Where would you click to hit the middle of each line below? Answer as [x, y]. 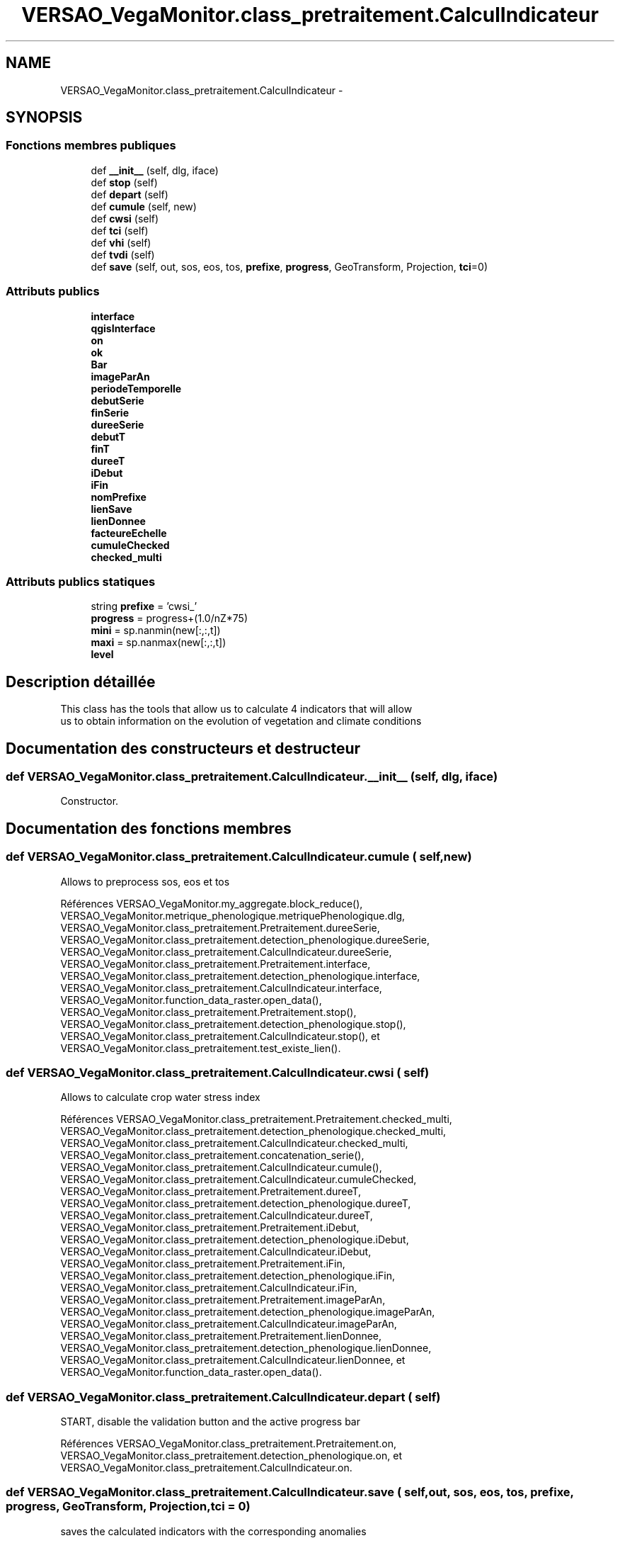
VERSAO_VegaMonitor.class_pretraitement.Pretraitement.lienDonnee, [221, 1336]
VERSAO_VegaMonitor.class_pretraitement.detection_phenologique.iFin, [228, 1276]
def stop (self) [124, 182]
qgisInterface [123, 328]
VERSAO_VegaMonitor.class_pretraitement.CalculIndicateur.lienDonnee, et [233, 1360]
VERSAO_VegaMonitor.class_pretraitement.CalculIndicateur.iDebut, [216, 1252]
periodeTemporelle [136, 388]
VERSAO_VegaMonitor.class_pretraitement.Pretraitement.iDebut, [210, 1228]
